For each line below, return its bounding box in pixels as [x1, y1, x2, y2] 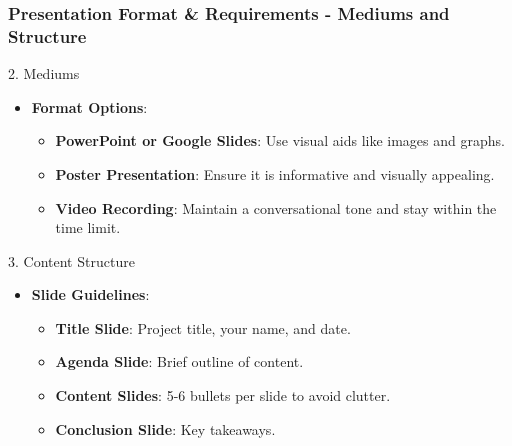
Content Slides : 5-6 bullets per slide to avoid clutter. [55, 385, 391, 406]
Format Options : [31, 96, 148, 117]
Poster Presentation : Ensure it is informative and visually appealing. [55, 163, 495, 184]
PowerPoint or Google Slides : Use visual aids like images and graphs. [55, 130, 505, 151]
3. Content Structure [8, 250, 135, 271]
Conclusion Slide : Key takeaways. [55, 418, 276, 439]
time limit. [55, 217, 121, 238]
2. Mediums [8, 63, 80, 84]
